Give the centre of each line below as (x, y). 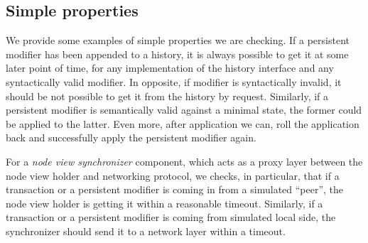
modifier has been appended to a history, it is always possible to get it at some (177, 54)
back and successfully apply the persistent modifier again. (131, 137)
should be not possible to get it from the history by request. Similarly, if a (167, 96)
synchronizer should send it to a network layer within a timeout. (146, 231)
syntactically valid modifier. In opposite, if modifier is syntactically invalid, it (174, 81)
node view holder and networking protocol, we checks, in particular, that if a (173, 175)
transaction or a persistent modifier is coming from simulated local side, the (171, 217)
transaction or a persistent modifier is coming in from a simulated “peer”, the (175, 189)
